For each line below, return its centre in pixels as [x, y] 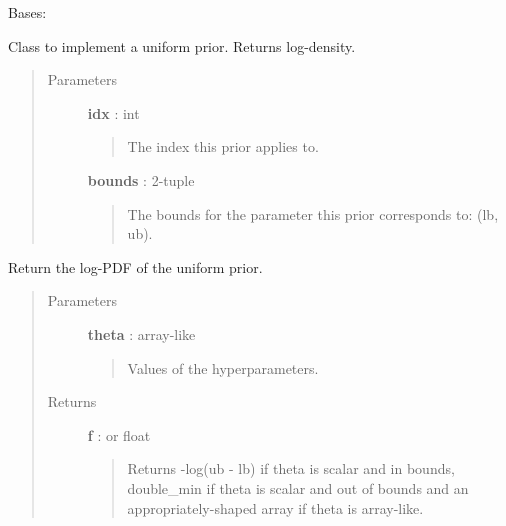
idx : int [113, 112]
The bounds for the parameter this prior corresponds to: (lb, [313, 213]
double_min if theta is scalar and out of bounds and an [298, 487]
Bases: [27, 12]
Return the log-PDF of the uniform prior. [135, 266]
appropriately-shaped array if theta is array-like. [275, 507]
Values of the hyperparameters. [223, 367]
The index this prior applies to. [223, 146]
